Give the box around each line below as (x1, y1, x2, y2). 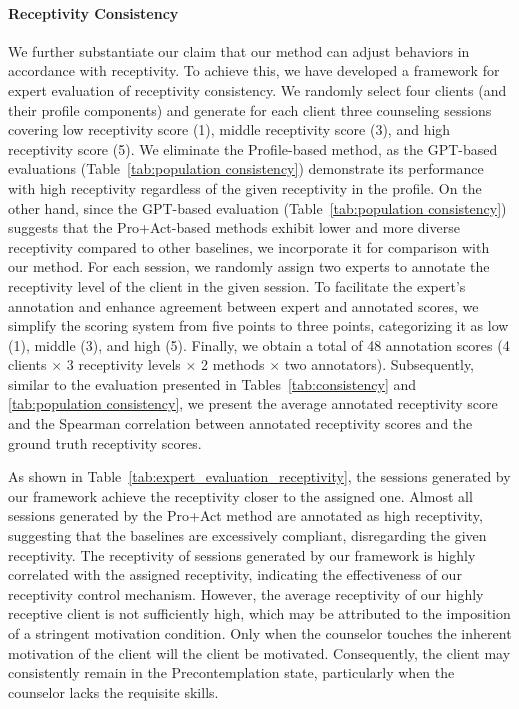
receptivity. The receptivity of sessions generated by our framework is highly (8, 544, 476, 565)
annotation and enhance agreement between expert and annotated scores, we (8, 295, 479, 316)
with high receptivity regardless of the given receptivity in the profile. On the (8, 177, 482, 198)
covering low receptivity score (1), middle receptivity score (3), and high (8, 119, 451, 140)
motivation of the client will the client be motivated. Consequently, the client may (8, 642, 511, 663)
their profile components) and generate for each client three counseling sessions (8, 99, 492, 120)
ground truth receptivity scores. (8, 432, 202, 453)
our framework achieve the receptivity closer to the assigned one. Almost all (8, 485, 473, 506)
